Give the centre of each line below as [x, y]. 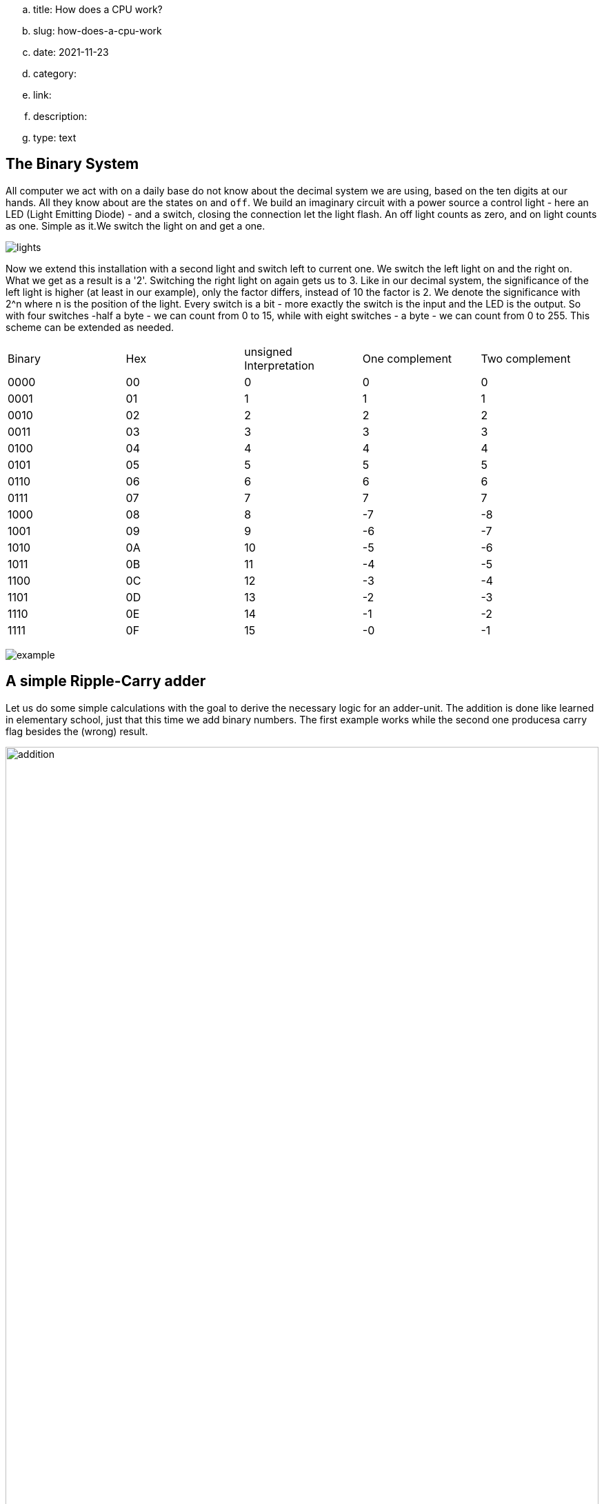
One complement [407, 358]
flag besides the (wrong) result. [77, 731]
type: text [55, 138]
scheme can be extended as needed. [90, 327]
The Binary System [72, 164]
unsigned [268, 351]
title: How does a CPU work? [98, 9]
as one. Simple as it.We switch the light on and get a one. [135, 225]
